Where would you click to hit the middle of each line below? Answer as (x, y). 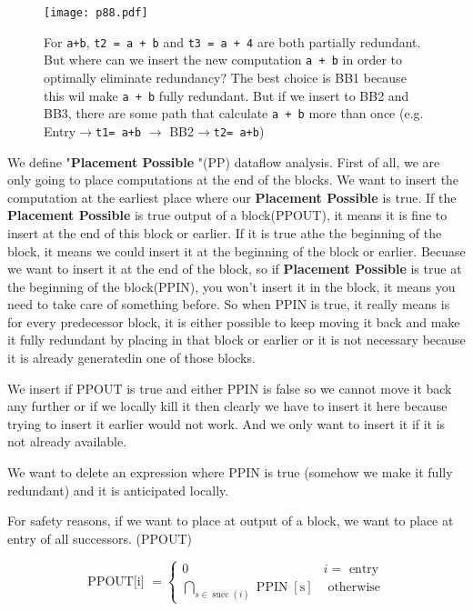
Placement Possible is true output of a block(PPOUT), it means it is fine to (227, 215)
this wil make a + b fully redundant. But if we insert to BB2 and (226, 95)
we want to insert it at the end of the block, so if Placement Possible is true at (235, 269)
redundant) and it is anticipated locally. (118, 490)
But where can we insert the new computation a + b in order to (223, 60)
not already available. (67, 441)
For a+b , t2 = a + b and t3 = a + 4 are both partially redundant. (232, 41)
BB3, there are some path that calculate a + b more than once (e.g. (234, 113)
